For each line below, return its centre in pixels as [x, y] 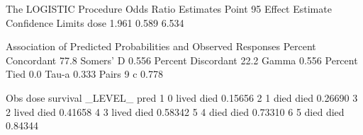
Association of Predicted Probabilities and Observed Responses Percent [161, 46]
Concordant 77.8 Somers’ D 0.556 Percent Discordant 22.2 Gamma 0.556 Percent [182, 60]
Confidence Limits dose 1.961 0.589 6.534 [95, 22]
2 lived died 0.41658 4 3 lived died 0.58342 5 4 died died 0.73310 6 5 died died [175, 111]
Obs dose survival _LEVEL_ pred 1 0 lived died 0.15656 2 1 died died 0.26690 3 [182, 97]
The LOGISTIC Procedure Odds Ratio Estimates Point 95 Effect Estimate [169, 8]
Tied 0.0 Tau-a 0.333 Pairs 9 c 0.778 [84, 74]
